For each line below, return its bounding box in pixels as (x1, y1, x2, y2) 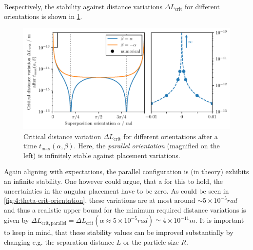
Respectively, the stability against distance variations (4, 1, 162, 11)
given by (4, 215, 29, 225)
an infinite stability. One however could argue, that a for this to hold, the (4, 176, 223, 186)
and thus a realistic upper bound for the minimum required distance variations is (4, 204, 246, 214)
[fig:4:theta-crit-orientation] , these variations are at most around (4, 195, 195, 205)
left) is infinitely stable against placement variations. (23, 150, 180, 160)
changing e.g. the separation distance (4, 236, 115, 247)
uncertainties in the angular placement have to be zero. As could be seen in (4, 185, 229, 196)
